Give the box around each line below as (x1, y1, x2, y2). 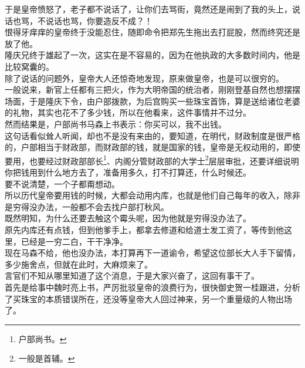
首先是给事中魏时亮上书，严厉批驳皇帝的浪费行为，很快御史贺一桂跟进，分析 (5, 281, 300, 293)
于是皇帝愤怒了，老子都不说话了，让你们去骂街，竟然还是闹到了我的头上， (5, 3, 292, 15)
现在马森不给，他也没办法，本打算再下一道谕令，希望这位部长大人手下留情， (5, 247, 300, 259)
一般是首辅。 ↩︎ (18, 352, 75, 364)
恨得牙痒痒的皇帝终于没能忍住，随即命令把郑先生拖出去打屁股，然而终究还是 (5, 26, 300, 38)
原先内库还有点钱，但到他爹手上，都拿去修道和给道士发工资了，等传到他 (5, 223, 284, 235)
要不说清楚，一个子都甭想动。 (5, 177, 120, 190)
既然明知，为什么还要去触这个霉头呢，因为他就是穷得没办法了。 (5, 212, 251, 224)
